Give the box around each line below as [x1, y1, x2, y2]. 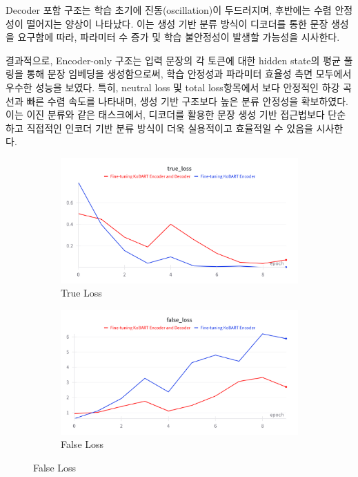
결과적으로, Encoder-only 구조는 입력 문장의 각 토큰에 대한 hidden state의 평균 [6, 53, 341, 67]
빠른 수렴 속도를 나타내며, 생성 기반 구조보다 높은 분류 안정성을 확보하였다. [26, 93, 348, 108]
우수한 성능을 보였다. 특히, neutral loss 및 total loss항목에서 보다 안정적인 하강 [6, 79, 340, 94]
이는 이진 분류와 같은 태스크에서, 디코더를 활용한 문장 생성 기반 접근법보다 [6, 107, 325, 122]
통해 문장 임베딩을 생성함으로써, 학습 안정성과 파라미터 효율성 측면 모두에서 [26, 66, 352, 81]
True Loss [61, 286, 102, 300]
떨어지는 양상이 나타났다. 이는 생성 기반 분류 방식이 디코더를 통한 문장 [26, 16, 328, 30]
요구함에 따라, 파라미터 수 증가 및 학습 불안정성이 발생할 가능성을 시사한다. [17, 30, 340, 44]
